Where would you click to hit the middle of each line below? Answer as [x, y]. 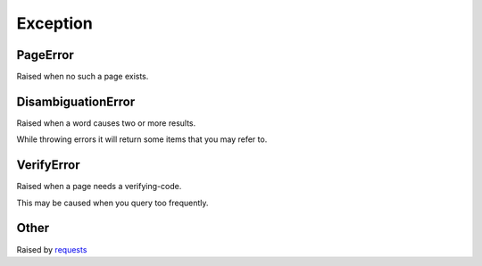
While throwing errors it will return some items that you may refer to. [142, 139]
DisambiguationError [76, 101]
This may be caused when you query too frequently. [112, 203]
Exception [54, 23]
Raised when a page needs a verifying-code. [99, 187]
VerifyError [48, 165]
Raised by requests [52, 249]
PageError [46, 55]
